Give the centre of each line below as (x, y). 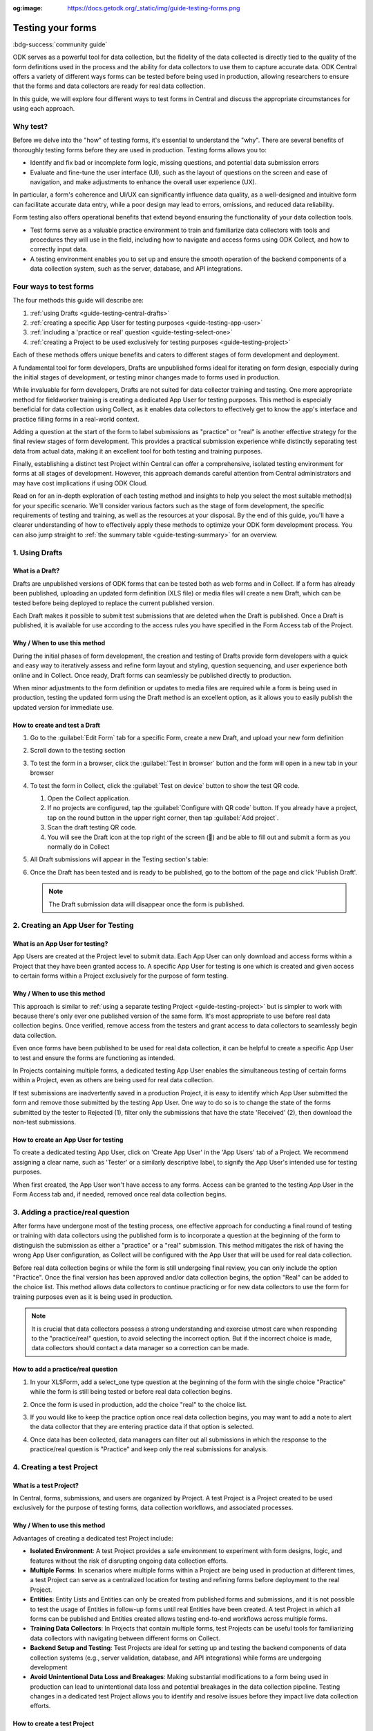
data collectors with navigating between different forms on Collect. (125, 1638)
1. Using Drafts (38, 553)
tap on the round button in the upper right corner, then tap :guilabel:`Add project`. (163, 818)
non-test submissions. (45, 1122)
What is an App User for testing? (60, 944)
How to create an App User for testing (68, 1140)
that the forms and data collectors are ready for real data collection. (109, 86)
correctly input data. (59, 249)
